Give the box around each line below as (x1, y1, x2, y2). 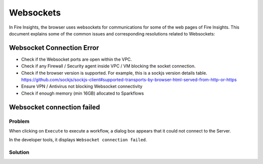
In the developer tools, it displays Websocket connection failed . (9, 137, 147, 143)
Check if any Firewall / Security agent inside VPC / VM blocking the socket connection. (21, 63, 196, 69)
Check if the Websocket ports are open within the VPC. (21, 56, 132, 62)
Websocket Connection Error (9, 44, 99, 52)
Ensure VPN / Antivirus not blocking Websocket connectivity (21, 83, 143, 89)
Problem (9, 118, 30, 125)
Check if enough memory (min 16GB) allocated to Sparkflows (21, 90, 144, 96)
